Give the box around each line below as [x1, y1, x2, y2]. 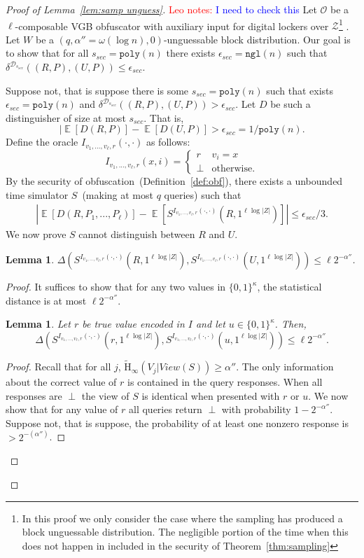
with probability [221, 402, 291, 417]
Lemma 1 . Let [6, 316, 71, 331]
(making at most [82, 187, 153, 202]
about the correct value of [6, 375, 117, 389]
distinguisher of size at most [6, 110, 126, 125]
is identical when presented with [141, 388, 280, 403]
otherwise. [211, 163, 255, 174]
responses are [6, 388, 62, 403]
